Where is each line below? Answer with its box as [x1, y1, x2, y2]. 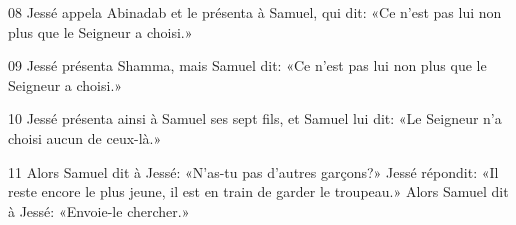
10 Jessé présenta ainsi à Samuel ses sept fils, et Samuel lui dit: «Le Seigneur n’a [8, 108, 502, 129]
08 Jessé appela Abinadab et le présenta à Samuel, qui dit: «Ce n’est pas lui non [8, 2, 502, 22]
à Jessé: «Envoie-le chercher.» [8, 200, 190, 221]
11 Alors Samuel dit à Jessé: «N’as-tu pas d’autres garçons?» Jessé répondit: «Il [8, 161, 499, 182]
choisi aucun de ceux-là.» [8, 127, 162, 148]
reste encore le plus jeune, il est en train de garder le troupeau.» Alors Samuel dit [8, 181, 509, 202]
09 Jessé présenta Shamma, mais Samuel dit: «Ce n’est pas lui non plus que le [8, 55, 487, 76]
